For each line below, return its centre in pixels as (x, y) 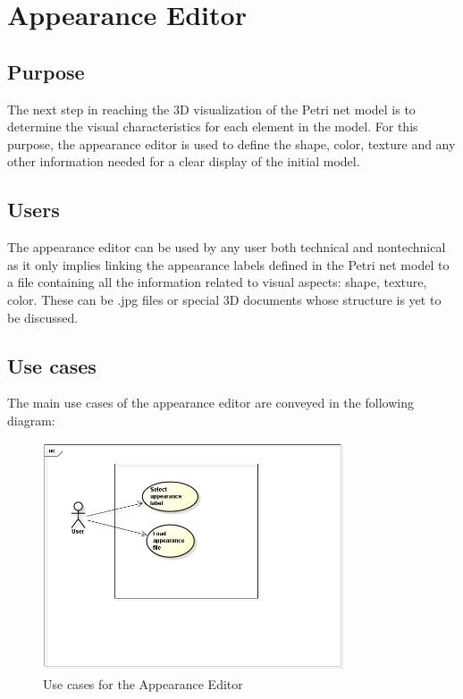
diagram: (31, 420)
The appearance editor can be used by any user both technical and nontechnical (227, 247)
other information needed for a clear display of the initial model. (184, 161)
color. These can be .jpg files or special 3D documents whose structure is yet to (224, 299)
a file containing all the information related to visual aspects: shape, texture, (217, 282)
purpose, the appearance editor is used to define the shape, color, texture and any (231, 143)
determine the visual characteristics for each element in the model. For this (213, 126)
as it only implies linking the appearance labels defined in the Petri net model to (228, 264)
